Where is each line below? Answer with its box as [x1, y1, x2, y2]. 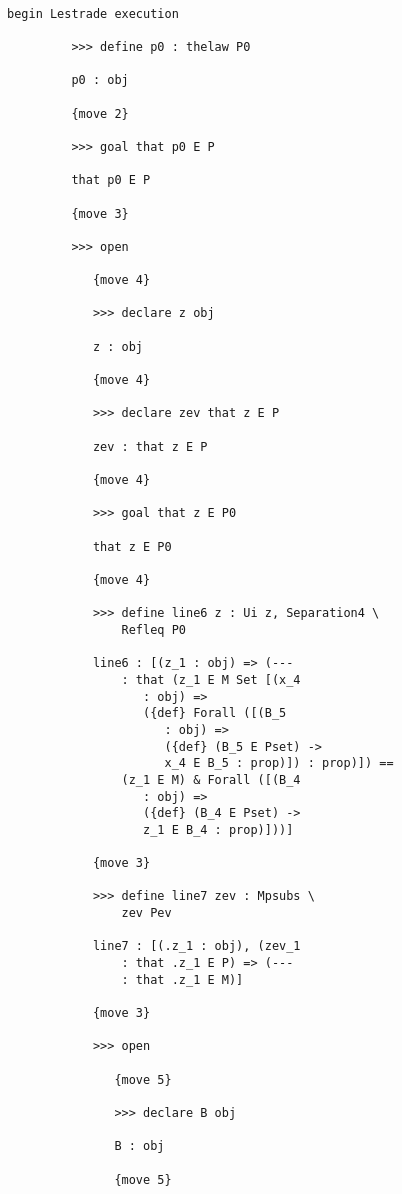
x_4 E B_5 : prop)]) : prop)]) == [164, 756, 394, 771]
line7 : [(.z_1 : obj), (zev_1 [92, 939, 301, 954]
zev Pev [121, 906, 172, 921]
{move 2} [71, 106, 129, 121]
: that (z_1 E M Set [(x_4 [121, 672, 301, 687]
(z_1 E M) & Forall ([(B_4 [121, 772, 301, 787]
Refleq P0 [121, 622, 186, 637]
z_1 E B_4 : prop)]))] [143, 822, 294, 837]
